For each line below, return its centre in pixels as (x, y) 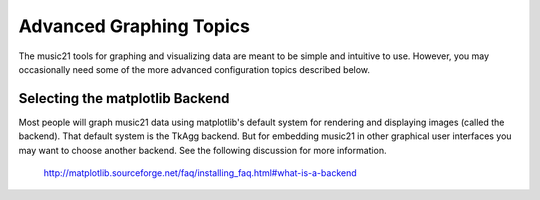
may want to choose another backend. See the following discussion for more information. (202, 150)
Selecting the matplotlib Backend (124, 98)
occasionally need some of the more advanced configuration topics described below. (194, 69)
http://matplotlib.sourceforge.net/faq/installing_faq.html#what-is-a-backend (200, 173)
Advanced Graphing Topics (134, 26)
